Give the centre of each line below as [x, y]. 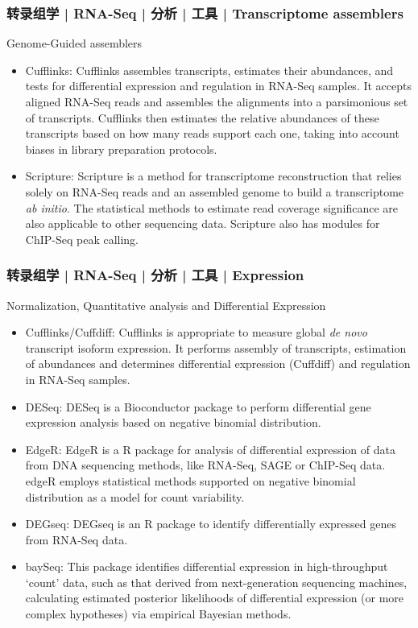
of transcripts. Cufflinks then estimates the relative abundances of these [202, 117]
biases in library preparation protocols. [121, 149]
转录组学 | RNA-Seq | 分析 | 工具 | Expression [155, 275]
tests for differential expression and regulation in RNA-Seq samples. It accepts [218, 86]
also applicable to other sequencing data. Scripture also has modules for [203, 223]
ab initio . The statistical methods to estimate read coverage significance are [212, 207]
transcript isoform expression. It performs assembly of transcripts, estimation [216, 347]
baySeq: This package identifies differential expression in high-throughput [207, 566]
